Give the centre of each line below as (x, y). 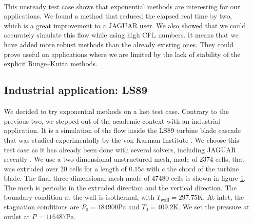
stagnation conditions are (42, 207)
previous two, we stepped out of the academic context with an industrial (112, 121)
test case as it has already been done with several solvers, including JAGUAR (120, 149)
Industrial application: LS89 (76, 90)
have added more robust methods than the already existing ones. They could (119, 44)
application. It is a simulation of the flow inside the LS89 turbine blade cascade (122, 130)
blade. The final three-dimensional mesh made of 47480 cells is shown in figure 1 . (125, 178)
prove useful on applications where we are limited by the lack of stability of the (122, 54)
